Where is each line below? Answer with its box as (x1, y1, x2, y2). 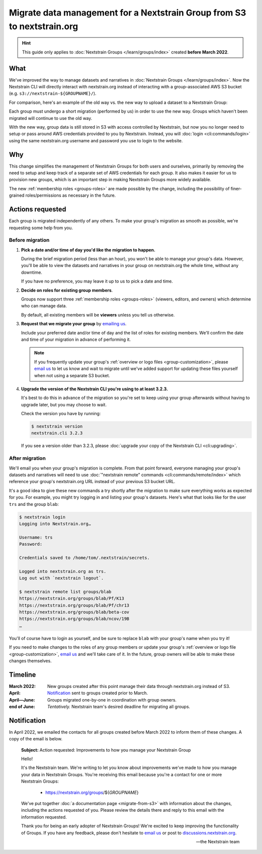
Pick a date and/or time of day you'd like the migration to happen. (21, 247, 155, 252)
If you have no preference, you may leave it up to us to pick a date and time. (21, 278, 173, 284)
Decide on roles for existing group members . (21, 287, 113, 293)
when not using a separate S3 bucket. (34, 372, 110, 378)
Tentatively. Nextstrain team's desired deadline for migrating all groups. (47, 704, 190, 710)
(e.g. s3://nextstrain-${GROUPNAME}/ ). (9, 90, 97, 97)
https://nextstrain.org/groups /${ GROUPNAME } (45, 789, 139, 795)
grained (9, 192, 25, 199)
